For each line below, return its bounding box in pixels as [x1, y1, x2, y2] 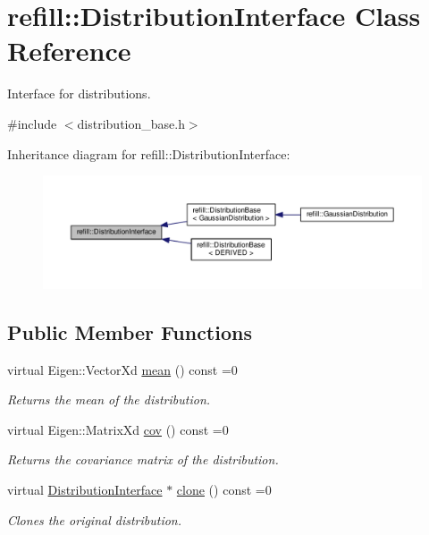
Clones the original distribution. [7, 510, 182, 529]
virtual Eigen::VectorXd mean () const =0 [7, 360, 238, 378]
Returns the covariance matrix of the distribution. [7, 450, 279, 469]
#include [7, 114, 57, 132]
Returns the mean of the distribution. [7, 390, 211, 409]
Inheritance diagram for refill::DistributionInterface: [7, 144, 290, 163]
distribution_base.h [77, 114, 185, 132]
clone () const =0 [176, 480, 272, 498]
